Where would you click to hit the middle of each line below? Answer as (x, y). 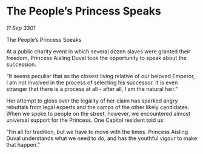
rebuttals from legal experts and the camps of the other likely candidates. (98, 107)
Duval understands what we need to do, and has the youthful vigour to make (102, 138)
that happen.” (23, 144)
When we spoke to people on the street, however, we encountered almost (98, 113)
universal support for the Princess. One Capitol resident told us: (86, 120)
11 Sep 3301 (21, 28)
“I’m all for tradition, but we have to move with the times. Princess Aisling (97, 132)
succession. (21, 64)
